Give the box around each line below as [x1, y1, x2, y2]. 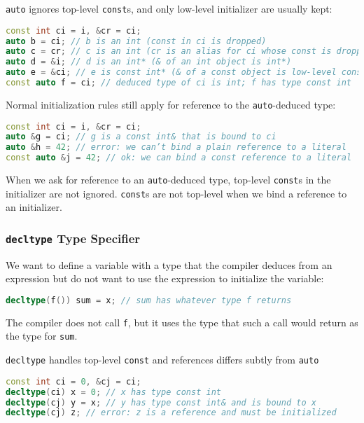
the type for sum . [6, 328, 78, 343]
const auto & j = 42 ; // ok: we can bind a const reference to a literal [6, 153, 352, 163]
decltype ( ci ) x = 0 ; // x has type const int [6, 387, 221, 397]
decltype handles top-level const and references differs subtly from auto [6, 352, 319, 367]
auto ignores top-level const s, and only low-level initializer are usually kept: [6, 1, 332, 15]
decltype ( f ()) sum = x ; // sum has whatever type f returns [6, 295, 292, 305]
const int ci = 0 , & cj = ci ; [6, 376, 141, 387]
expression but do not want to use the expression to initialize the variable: [6, 271, 324, 286]
